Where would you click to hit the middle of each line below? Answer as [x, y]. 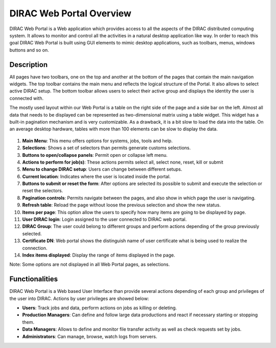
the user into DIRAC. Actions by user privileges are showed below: [79, 298]
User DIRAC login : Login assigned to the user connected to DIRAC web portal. [105, 219]
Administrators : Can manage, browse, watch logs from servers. [90, 336]
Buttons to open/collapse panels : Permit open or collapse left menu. [95, 155]
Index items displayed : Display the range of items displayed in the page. [99, 255]
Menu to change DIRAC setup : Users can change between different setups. [102, 169]
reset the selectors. [43, 191]
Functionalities [34, 279]
